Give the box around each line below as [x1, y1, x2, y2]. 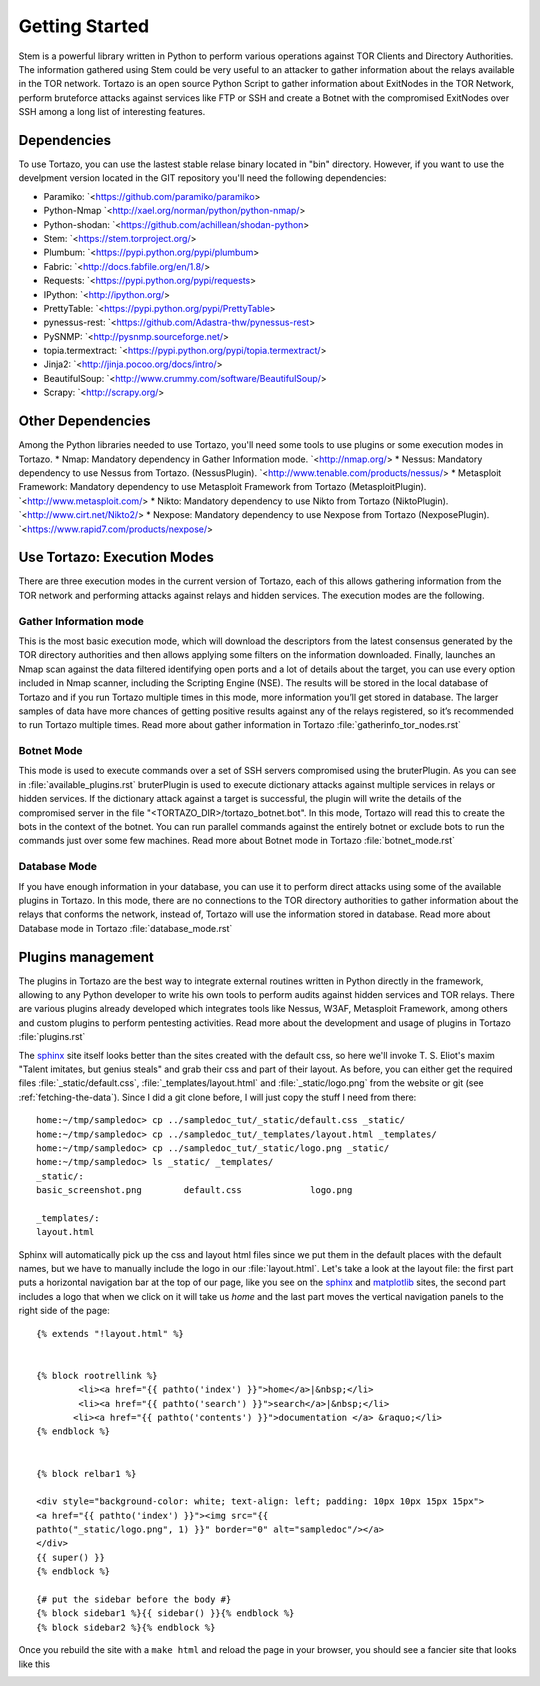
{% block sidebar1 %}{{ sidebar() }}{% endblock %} [36, 1608, 295, 1619]
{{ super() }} [36, 1551, 105, 1563]
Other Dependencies [18, 413, 151, 430]
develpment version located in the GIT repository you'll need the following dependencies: [18, 172, 387, 184]
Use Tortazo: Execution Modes [18, 549, 215, 566]
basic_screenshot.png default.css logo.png [36, 1185, 353, 1196]
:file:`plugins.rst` [18, 1031, 86, 1043]
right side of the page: [18, 1305, 110, 1317]
